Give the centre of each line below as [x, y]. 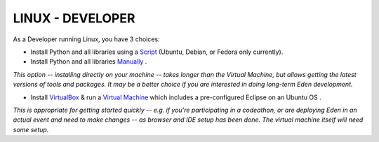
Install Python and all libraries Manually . [89, 62]
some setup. [31, 129]
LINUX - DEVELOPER [74, 18]
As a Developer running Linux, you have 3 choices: [87, 39]
